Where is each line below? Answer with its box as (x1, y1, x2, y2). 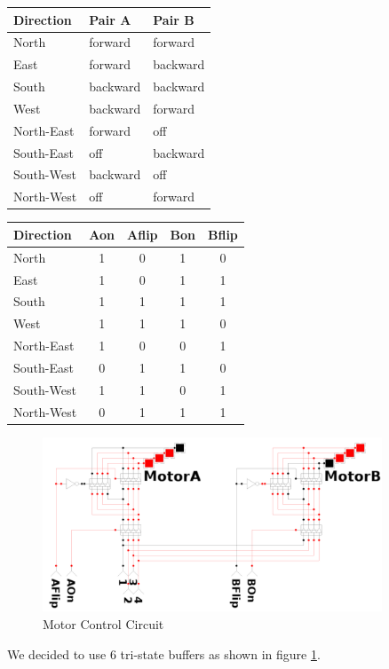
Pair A (89, 10, 131, 28)
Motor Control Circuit (43, 615, 164, 634)
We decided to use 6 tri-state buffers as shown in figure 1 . (7, 644, 321, 663)
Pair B (153, 10, 194, 28)
